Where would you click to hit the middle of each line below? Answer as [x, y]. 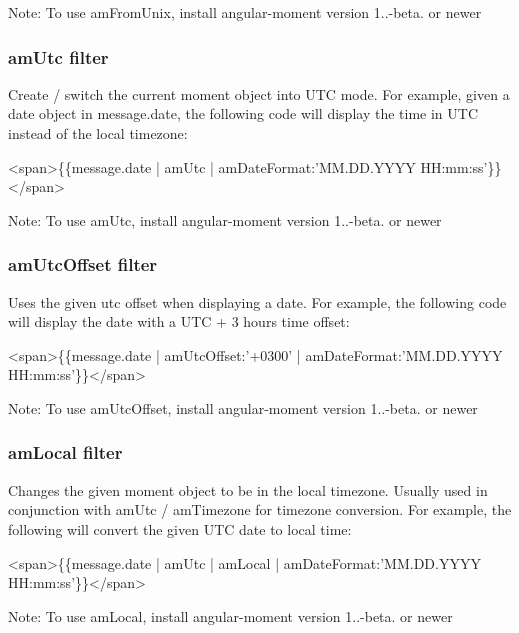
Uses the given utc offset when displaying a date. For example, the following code [257, 301]
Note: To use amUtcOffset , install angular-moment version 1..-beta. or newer [243, 407]
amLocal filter [65, 452]
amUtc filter [58, 56]
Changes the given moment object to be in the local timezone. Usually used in [248, 489]
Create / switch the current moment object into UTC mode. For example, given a [259, 93]
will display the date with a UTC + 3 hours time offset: [179, 321]
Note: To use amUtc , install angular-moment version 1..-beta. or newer [225, 219]
